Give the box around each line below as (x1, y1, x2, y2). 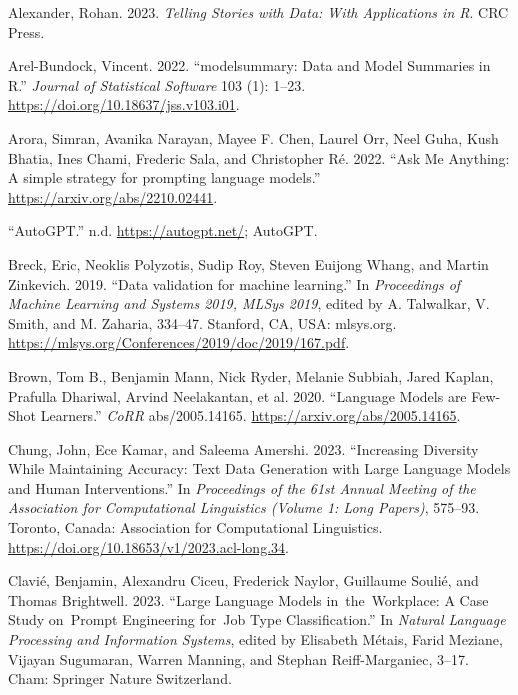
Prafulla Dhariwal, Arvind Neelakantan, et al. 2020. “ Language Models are (8, 385, 467, 406)
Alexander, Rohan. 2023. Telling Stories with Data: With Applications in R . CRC (8, 2, 509, 22)
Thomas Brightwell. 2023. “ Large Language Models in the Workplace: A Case (8, 589, 489, 610)
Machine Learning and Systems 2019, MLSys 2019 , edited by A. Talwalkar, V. (8, 293, 490, 314)
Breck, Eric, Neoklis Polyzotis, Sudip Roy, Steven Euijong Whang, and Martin (8, 253, 489, 274)
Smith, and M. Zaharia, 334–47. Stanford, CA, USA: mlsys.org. (8, 312, 397, 333)
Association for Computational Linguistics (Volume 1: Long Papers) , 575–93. (8, 497, 480, 518)
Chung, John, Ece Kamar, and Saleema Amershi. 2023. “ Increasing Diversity (8, 438, 479, 459)
